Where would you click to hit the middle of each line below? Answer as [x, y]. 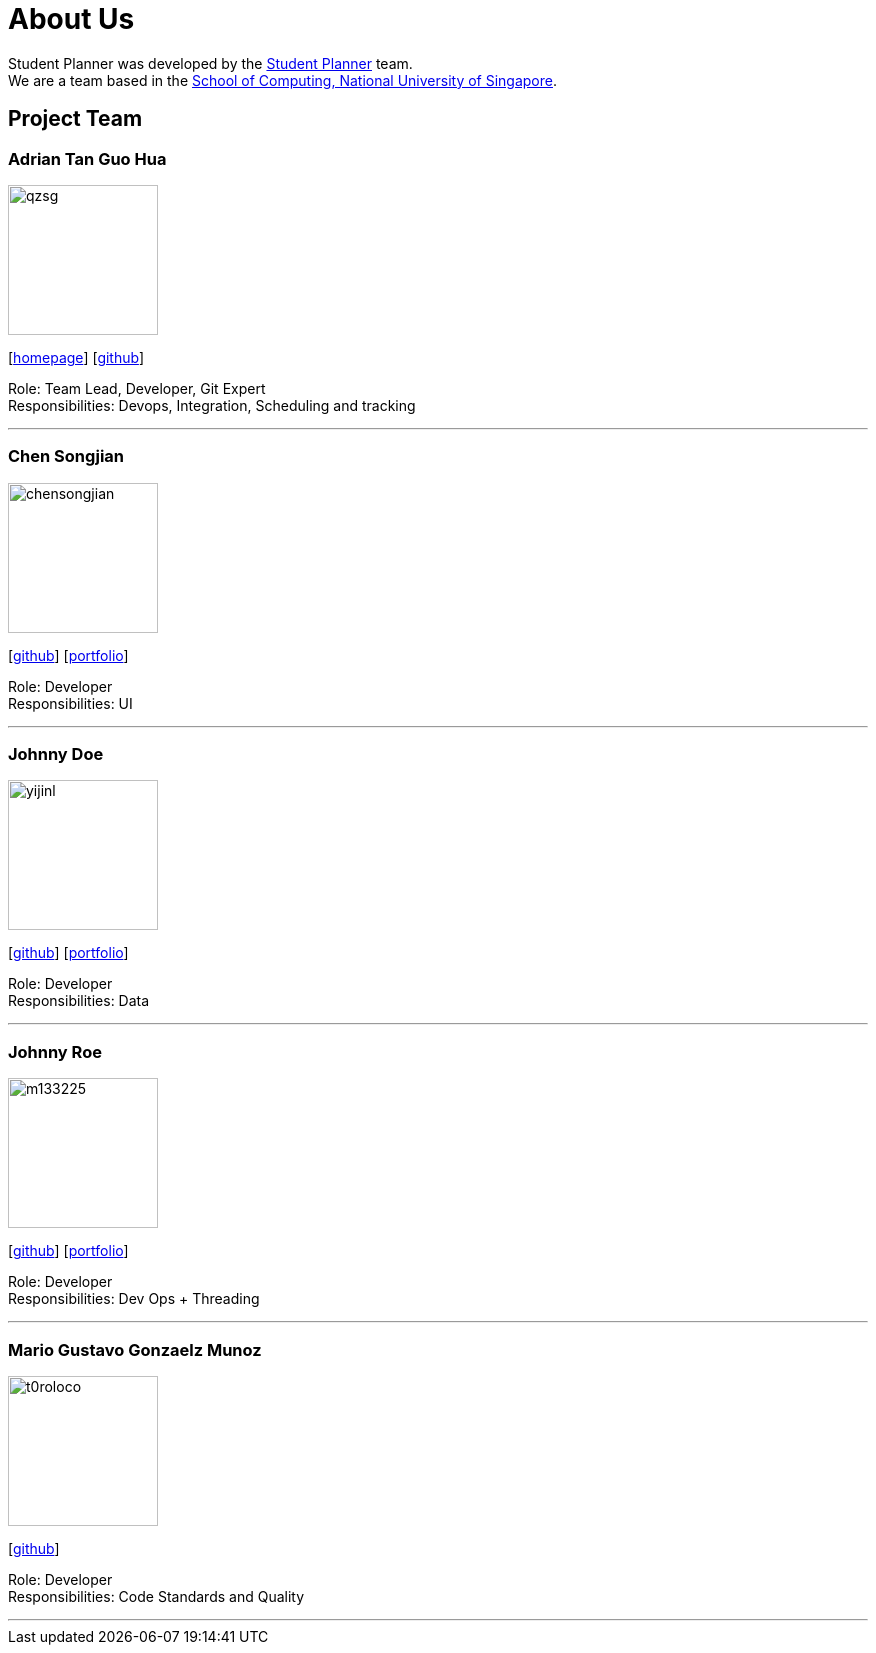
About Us [71, 19]
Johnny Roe [55, 1051]
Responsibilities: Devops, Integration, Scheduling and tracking [212, 405]
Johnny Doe [56, 754]
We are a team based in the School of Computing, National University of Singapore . [283, 80]
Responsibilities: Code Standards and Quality [156, 1596]
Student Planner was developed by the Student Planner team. [210, 63]
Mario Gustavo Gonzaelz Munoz [135, 1349]
